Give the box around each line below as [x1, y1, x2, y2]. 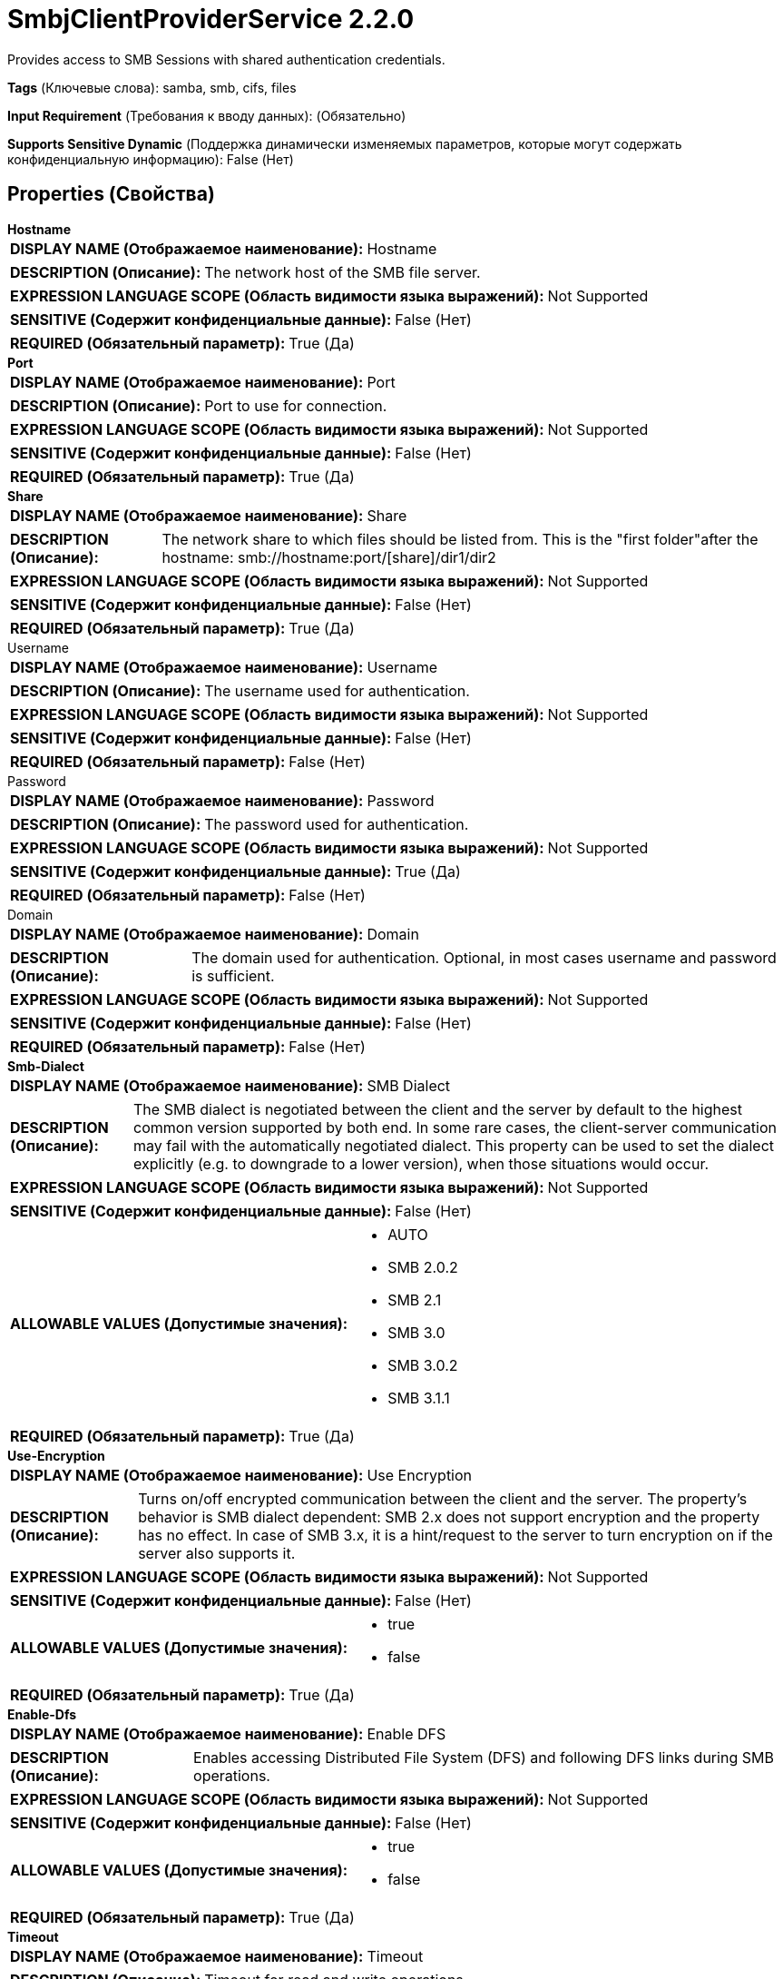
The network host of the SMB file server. [204, 262, 481, 281]
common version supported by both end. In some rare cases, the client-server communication [133, 1117, 777, 1137]
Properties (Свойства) [7, 182, 215, 206]
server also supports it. [138, 1543, 296, 1562]
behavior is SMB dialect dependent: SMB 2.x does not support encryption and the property [138, 1507, 760, 1526]
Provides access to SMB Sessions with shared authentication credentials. [7, 51, 445, 67]
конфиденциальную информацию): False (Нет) [7, 151, 294, 167]
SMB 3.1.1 [387, 1388, 450, 1407]
